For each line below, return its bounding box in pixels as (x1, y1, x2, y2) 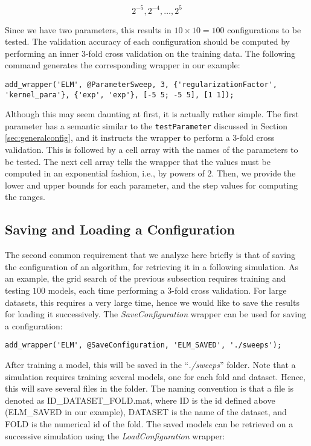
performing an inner (5, 47, 79, 59)
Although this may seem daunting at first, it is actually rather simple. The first (5, 108, 299, 120)
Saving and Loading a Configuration (5, 220, 236, 239)
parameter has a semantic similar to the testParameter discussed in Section (5, 119, 288, 132)
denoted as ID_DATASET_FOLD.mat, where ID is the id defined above (5, 393, 275, 406)
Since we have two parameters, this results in (5, 23, 172, 36)
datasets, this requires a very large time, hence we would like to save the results (5, 296, 300, 308)
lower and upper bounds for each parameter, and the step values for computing (5, 178, 298, 191)
